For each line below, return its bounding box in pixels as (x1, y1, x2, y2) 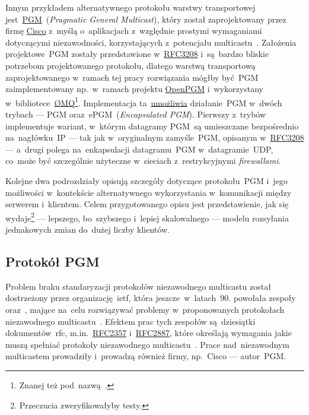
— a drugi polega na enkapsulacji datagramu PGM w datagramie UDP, (5, 142, 273, 155)
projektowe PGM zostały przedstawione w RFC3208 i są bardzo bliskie (5, 47, 269, 60)
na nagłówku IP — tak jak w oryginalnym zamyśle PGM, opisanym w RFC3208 (5, 131, 304, 144)
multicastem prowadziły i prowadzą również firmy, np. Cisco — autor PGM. (5, 350, 286, 362)
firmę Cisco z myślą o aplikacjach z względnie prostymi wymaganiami (5, 24, 262, 37)
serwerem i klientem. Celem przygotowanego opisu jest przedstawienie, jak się (5, 198, 289, 210)
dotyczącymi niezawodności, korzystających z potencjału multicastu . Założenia (5, 36, 297, 48)
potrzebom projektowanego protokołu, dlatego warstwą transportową (5, 59, 256, 71)
